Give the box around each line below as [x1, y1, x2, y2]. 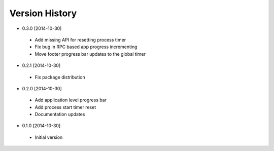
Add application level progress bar [35, 97, 107, 103]
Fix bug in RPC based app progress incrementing [35, 44, 138, 50]
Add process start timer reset [35, 104, 96, 110]
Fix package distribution [35, 74, 86, 80]
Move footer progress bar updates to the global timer [35, 51, 146, 57]
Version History [9, 8, 77, 19]
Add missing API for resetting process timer [35, 36, 126, 43]
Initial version [35, 134, 63, 140]
